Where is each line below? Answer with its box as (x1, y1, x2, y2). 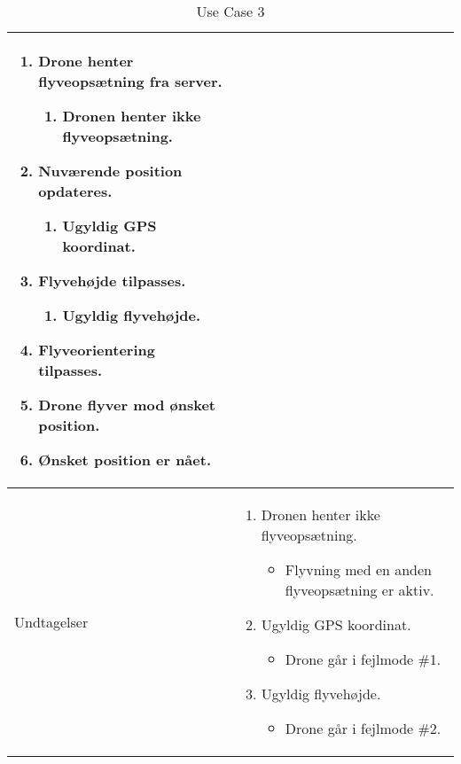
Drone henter (38, 51, 134, 71)
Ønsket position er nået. (38, 449, 212, 470)
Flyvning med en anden (285, 559, 432, 580)
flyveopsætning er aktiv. (285, 580, 434, 600)
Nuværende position (38, 160, 183, 181)
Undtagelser (14, 611, 89, 632)
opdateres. (38, 181, 113, 201)
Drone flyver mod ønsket (38, 394, 216, 415)
